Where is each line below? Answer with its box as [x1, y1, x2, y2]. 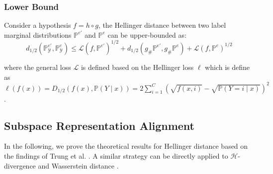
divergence [4, 160, 36, 171]
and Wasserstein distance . [38, 160, 119, 171]
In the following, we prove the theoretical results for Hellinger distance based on [4, 141, 248, 151]
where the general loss [4, 61, 71, 72]
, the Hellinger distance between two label [98, 20, 226, 30]
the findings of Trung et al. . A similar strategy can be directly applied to [4, 150, 228, 161]
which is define [205, 61, 250, 72]
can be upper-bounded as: [107, 29, 186, 40]
